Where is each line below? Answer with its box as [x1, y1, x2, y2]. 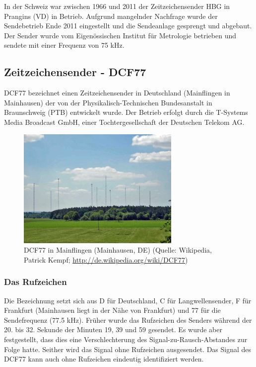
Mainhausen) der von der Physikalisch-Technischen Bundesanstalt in [4, 97, 212, 107]
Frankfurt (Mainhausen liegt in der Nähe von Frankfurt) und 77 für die [4, 305, 221, 315]
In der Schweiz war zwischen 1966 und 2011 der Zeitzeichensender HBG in [4, 1, 230, 11]
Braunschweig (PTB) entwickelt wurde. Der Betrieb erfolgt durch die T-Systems [4, 107, 248, 117]
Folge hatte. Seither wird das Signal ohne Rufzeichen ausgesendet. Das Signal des [4, 344, 252, 354]
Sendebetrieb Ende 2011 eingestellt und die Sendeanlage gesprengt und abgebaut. [4, 20, 252, 31]
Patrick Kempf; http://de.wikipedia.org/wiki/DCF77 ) [24, 254, 188, 265]
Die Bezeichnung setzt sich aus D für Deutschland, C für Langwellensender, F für [4, 295, 252, 305]
